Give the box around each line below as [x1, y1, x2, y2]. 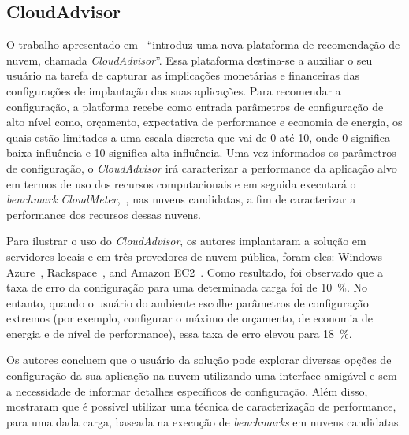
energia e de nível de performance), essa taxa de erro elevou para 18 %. [6, 325, 352, 341]
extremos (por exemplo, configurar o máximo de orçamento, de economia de [6, 310, 373, 326]
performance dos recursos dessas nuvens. [6, 206, 201, 222]
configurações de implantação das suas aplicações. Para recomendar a [6, 82, 341, 99]
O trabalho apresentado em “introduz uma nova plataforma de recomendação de [6, 36, 400, 53]
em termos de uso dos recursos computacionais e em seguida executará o [6, 175, 356, 191]
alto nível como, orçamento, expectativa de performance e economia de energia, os [6, 113, 403, 130]
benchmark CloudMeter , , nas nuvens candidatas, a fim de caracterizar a [6, 191, 356, 207]
